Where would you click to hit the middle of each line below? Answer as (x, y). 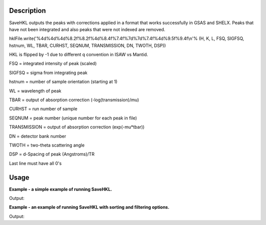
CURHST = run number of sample (43, 109)
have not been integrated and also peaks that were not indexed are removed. (87, 29)
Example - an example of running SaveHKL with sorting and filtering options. (89, 207)
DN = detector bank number (38, 136)
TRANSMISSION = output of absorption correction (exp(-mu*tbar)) (77, 127)
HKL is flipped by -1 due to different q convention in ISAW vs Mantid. (79, 55)
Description (28, 11)
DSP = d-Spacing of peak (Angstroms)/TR (52, 154)
